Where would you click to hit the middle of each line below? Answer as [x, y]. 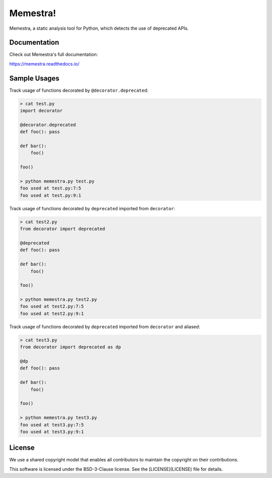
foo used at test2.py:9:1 [52, 313]
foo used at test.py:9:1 [51, 195]
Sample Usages [35, 78]
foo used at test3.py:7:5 [52, 425]
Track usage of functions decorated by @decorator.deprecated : [79, 90]
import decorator [41, 111]
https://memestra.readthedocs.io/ [44, 64]
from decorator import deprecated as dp [70, 347]
